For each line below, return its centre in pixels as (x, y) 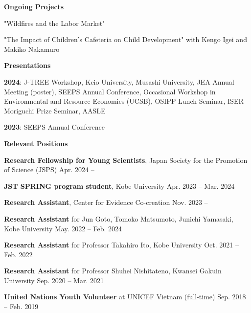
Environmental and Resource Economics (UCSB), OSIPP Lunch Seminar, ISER (124, 101)
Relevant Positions (36, 143)
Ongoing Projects (34, 6)
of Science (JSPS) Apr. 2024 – (49, 169)
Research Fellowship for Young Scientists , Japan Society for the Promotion (126, 160)
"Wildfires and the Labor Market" (55, 23)
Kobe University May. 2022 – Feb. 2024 (63, 228)
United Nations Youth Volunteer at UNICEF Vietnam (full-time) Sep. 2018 (125, 297)
